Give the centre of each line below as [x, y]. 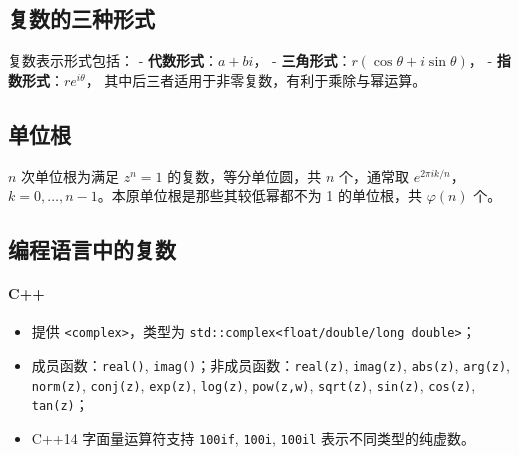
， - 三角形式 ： [302, 60]
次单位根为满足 [70, 175]
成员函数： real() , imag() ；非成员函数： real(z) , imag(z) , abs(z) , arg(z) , [271, 365]
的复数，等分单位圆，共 [244, 175]
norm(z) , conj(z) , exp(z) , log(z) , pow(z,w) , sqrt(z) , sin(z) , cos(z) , [253, 384]
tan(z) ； [60, 404]
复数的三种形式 [81, 18]
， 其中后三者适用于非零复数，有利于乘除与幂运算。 [256, 79]
